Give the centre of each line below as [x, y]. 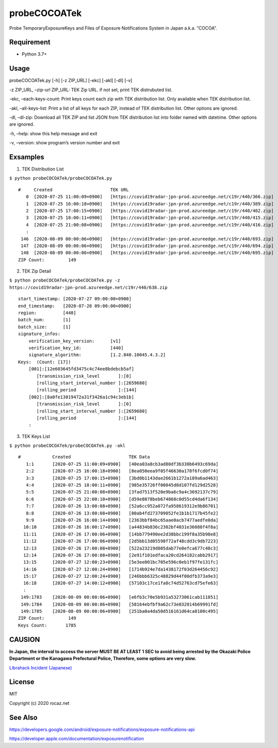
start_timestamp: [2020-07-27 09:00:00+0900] [75, 299]
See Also [23, 717]
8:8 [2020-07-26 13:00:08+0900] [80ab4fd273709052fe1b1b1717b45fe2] [122, 513]
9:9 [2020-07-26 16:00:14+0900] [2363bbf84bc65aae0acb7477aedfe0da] [122, 520]
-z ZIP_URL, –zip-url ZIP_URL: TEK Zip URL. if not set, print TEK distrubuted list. [91, 90]
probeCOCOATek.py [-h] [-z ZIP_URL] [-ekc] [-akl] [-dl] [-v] [71, 81]
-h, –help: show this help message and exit [53, 133]
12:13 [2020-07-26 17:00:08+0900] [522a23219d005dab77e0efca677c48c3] [121, 548]
